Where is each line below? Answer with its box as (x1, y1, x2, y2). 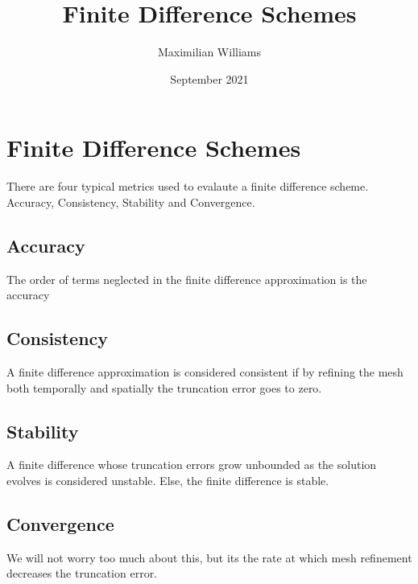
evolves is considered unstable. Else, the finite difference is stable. (6, 472, 329, 489)
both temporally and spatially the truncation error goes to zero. (6, 379, 322, 396)
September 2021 (170, 70, 249, 87)
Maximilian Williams (157, 43, 262, 60)
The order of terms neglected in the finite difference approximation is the (6, 270, 367, 287)
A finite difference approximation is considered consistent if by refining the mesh (6, 364, 404, 380)
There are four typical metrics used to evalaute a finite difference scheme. (6, 178, 369, 195)
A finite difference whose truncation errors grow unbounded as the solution (6, 456, 377, 473)
